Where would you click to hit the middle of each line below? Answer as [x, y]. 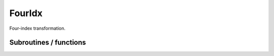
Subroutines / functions [48, 43]
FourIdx [26, 13]
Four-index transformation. [38, 28]
